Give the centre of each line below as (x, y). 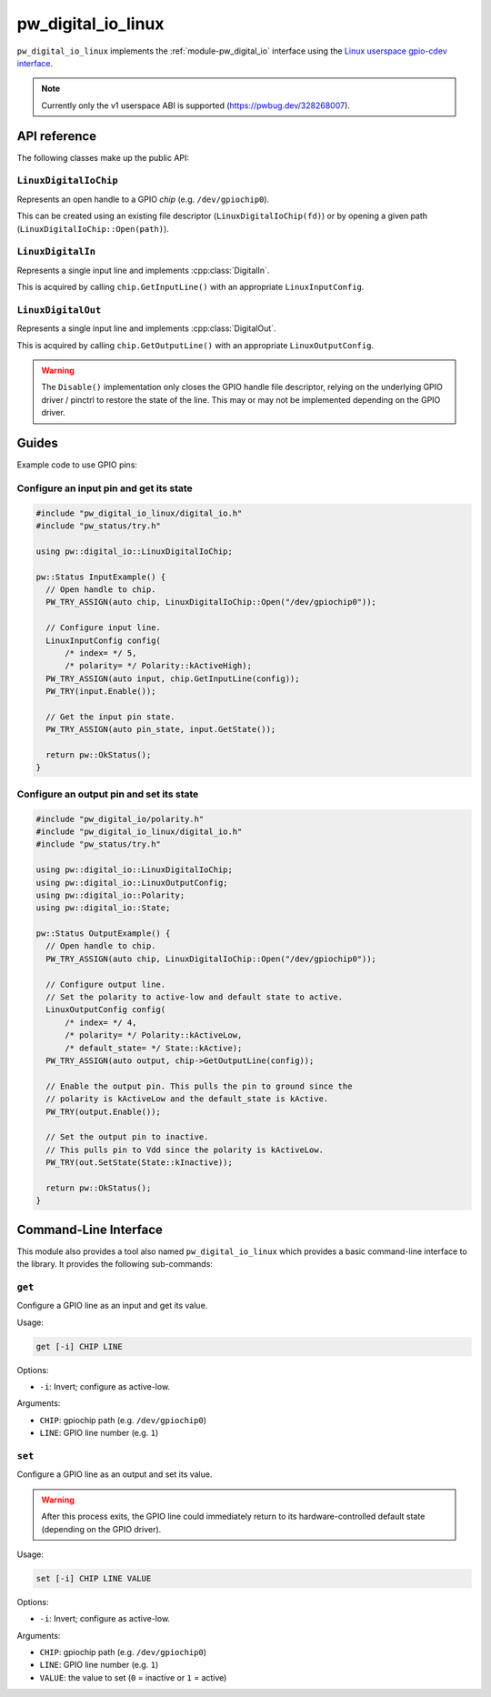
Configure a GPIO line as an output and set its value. (115, 1474)
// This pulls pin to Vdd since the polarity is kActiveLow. (185, 1150)
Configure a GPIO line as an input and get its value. (112, 1306)
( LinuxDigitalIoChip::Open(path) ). (93, 228)
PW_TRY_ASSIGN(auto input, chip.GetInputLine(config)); (173, 678)
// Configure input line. (103, 628)
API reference (57, 136)
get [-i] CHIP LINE (79, 1346)
